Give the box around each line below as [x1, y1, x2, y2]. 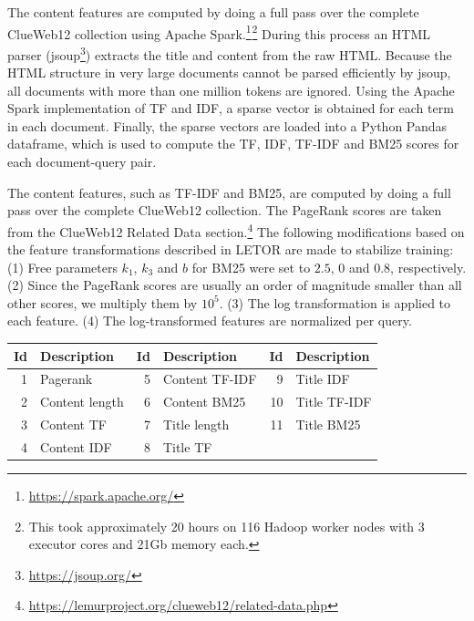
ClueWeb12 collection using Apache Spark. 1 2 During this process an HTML [7, 21, 431, 43]
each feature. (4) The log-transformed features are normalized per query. [7, 311, 412, 330]
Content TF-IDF [162, 369, 257, 388]
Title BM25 [295, 415, 361, 434]
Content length [40, 392, 124, 411]
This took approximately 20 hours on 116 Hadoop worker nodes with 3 [28, 516, 425, 535]
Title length [162, 415, 230, 434]
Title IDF [295, 369, 350, 388]
